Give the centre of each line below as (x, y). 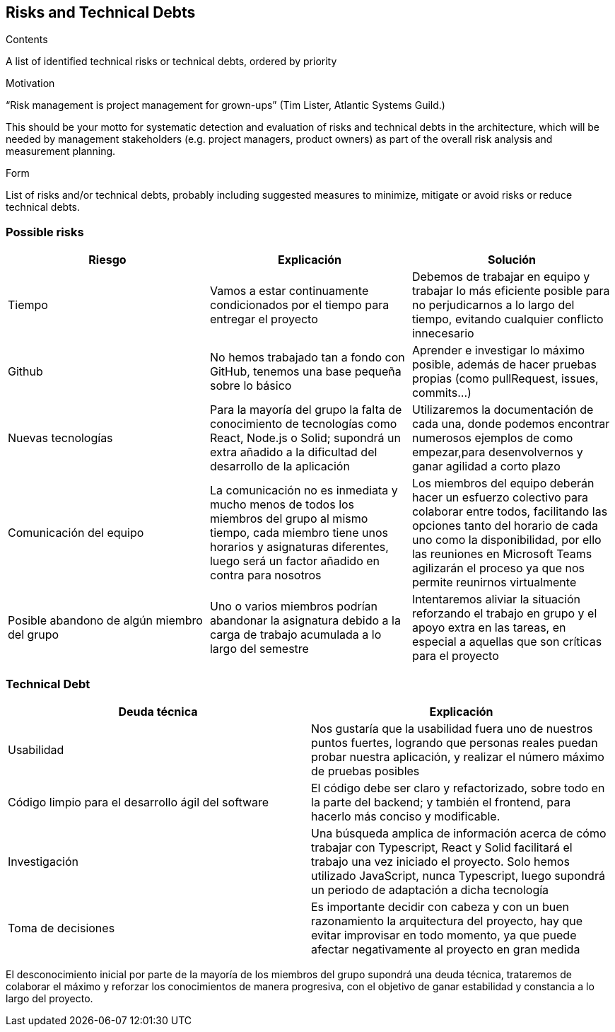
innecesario (443, 334)
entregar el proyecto (264, 319)
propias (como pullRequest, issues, (505, 379)
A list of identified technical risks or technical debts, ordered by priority (171, 62)
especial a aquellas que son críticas (507, 642)
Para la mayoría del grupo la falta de (306, 410)
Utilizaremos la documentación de (503, 410)
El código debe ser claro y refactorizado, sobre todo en (458, 788)
